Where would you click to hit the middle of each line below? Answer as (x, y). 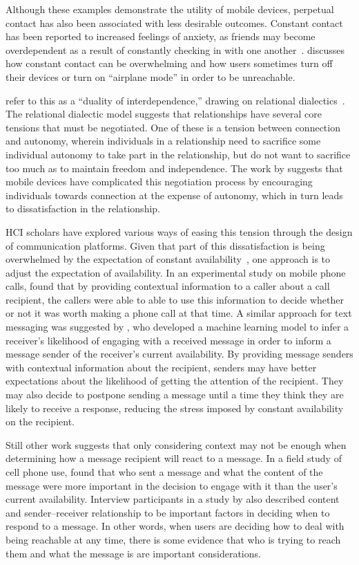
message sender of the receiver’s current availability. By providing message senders (179, 354)
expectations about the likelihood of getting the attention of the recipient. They (175, 381)
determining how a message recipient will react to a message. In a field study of (174, 458)
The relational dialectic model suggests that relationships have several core (164, 114)
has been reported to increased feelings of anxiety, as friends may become (161, 36)
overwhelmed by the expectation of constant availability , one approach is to (168, 259)
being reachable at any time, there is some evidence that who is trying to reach (173, 539)
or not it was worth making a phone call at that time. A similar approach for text (179, 313)
